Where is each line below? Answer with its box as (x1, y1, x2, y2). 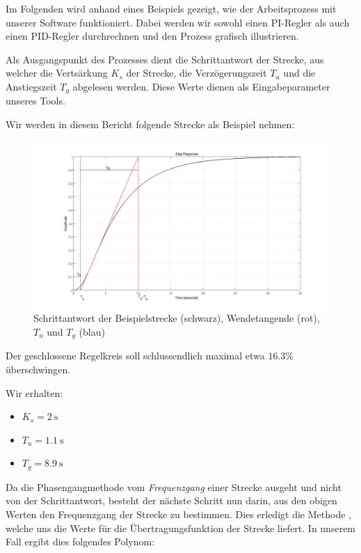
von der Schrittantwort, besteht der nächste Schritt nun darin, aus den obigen (6, 493, 337, 508)
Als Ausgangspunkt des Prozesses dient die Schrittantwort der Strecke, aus (6, 52, 324, 66)
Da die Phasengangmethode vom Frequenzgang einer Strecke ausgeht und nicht (6, 479, 342, 494)
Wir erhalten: (6, 385, 63, 400)
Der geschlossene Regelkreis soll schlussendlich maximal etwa (6, 348, 265, 363)
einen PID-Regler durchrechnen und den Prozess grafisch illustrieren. (6, 29, 299, 43)
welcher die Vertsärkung (6, 65, 108, 80)
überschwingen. (6, 362, 71, 376)
